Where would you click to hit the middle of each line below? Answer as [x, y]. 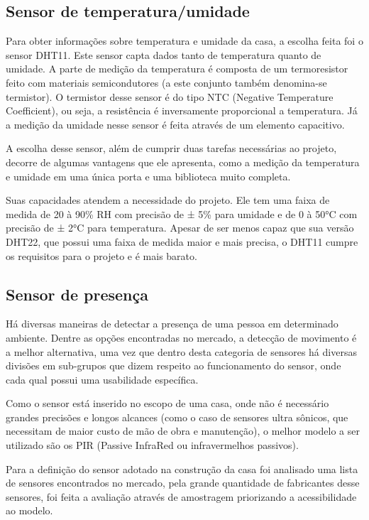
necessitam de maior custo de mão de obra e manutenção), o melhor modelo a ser [183, 431]
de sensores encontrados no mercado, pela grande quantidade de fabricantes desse [183, 483]
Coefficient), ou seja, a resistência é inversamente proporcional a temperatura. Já [182, 110]
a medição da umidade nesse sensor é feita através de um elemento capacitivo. [175, 124]
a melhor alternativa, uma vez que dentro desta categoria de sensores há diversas [181, 351]
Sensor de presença [77, 294]
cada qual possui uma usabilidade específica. [102, 379]
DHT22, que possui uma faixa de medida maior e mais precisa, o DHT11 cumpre [182, 241]
